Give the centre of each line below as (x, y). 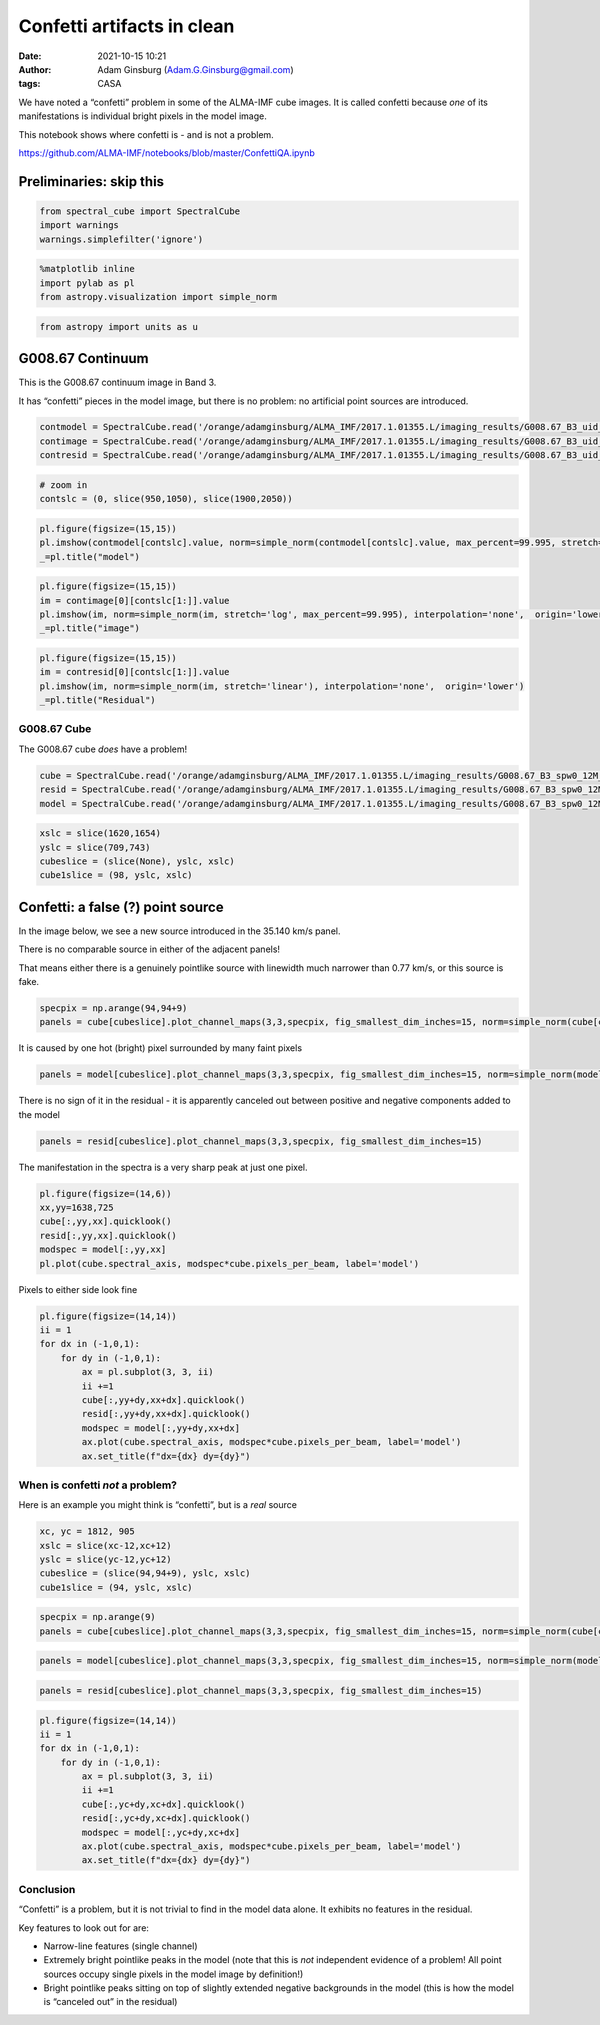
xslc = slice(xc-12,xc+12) (105, 1545)
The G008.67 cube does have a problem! (103, 749)
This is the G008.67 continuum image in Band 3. (117, 382)
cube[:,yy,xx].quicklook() (105, 1221)
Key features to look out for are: (84, 1927)
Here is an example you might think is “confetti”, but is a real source (157, 1505)
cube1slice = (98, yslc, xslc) (116, 875)
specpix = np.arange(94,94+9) (113, 1008)
